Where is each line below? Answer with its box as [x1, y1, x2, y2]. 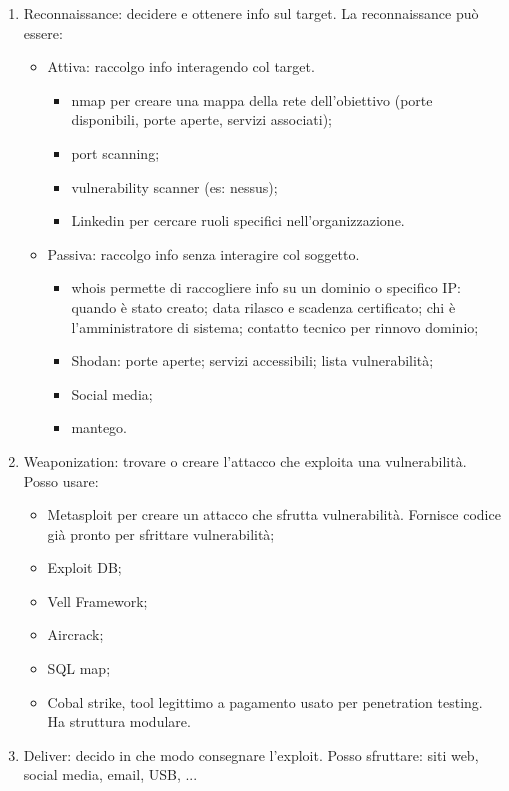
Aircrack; [47, 624, 104, 645]
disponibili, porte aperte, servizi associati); [71, 109, 333, 130]
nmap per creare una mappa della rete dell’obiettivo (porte [71, 89, 433, 110]
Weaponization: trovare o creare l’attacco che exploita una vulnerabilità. [23, 450, 467, 471]
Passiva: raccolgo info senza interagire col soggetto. [47, 243, 360, 264]
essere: [23, 22, 63, 43]
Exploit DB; [47, 557, 122, 578]
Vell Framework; [47, 590, 148, 611]
